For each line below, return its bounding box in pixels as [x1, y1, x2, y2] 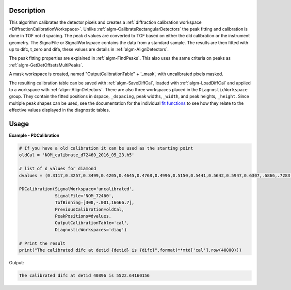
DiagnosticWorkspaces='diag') [55, 227, 127, 232]
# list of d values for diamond [19, 166, 97, 172]
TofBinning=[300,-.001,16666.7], [55, 200, 134, 206]
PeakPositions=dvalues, [55, 213, 112, 219]
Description [9, 6, 46, 15]
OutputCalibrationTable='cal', [55, 220, 129, 226]
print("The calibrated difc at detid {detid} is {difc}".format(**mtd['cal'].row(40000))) [19, 247, 242, 253]
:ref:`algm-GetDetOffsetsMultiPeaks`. [9, 62, 83, 68]
